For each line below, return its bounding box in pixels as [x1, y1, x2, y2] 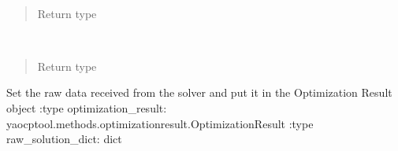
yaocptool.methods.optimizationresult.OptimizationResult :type [6, 115, 314, 131]
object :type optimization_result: [6, 99, 167, 116]
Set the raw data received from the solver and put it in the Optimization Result [6, 84, 392, 101]
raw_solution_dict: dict [6, 131, 122, 147]
